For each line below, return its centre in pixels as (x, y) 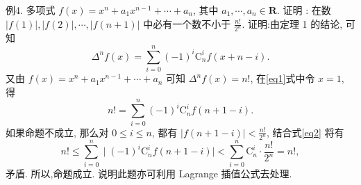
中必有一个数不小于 (187, 23)
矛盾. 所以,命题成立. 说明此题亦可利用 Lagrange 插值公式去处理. (149, 173)
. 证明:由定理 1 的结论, (292, 23)
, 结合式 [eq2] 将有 (305, 132)
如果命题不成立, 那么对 (57, 132)
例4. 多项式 (31, 10)
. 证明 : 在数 (304, 10)
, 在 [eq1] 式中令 (283, 78)
